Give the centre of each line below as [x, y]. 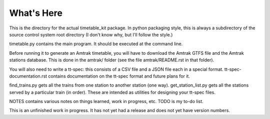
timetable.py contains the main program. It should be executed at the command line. [96, 44]
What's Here [36, 13]
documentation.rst [28, 76]
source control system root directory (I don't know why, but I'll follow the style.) [91, 34]
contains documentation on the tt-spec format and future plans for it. [119, 76]
